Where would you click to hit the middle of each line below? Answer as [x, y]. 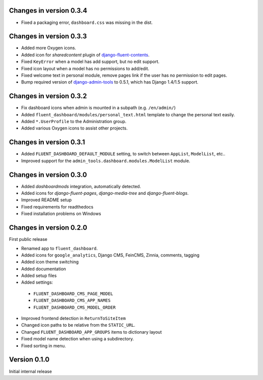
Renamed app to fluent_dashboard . [59, 248]
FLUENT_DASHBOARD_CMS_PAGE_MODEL [73, 294]
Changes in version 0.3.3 [48, 36]
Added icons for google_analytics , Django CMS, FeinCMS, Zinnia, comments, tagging [110, 255]
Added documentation [44, 269]
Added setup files [39, 275]
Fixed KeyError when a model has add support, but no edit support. [90, 62]
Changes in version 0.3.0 [48, 175]
